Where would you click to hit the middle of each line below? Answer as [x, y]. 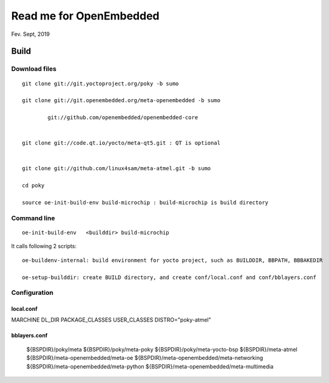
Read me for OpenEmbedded [86, 16]
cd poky [33, 186]
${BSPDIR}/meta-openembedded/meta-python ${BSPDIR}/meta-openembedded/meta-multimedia [150, 366]
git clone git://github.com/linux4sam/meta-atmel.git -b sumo [117, 168]
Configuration [32, 293]
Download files [34, 69]
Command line [33, 218]
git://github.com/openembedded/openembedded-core [123, 118]
